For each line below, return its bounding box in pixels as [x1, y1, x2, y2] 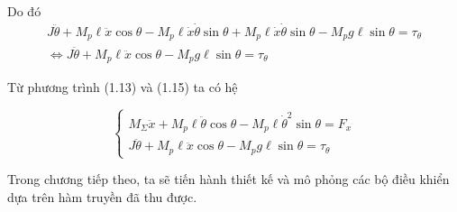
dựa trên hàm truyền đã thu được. [7, 187, 197, 206]
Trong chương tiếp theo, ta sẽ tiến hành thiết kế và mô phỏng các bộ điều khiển [7, 170, 450, 188]
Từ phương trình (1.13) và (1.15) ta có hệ [7, 78, 238, 96]
